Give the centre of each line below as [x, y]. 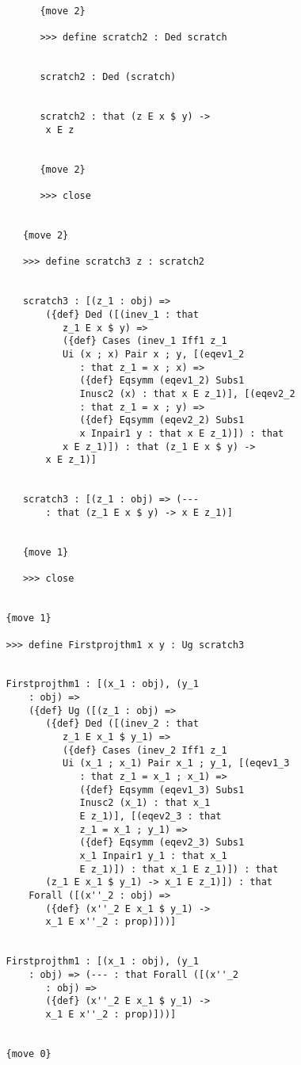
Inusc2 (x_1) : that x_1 [145, 803]
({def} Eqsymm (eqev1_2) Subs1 [162, 381]
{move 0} [29, 1054]
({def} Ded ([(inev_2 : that [122, 724]
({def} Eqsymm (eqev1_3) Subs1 [162, 790]
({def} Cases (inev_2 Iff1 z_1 [145, 750]
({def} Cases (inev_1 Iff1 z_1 [145, 341]
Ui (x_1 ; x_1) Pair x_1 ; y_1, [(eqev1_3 [176, 763]
